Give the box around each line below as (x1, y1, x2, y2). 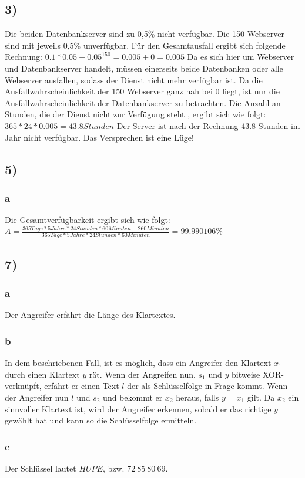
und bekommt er (103, 391, 163, 403)
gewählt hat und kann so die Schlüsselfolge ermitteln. (5, 414, 197, 426)
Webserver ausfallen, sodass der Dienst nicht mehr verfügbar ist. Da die (5, 73, 263, 86)
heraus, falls (176, 391, 219, 403)
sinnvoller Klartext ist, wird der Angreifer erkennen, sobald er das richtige (5, 402, 272, 415)
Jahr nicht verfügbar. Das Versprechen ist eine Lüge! (5, 131, 194, 143)
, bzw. (102, 462, 125, 474)
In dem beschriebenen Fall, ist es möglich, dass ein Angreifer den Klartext (5, 357, 272, 369)
